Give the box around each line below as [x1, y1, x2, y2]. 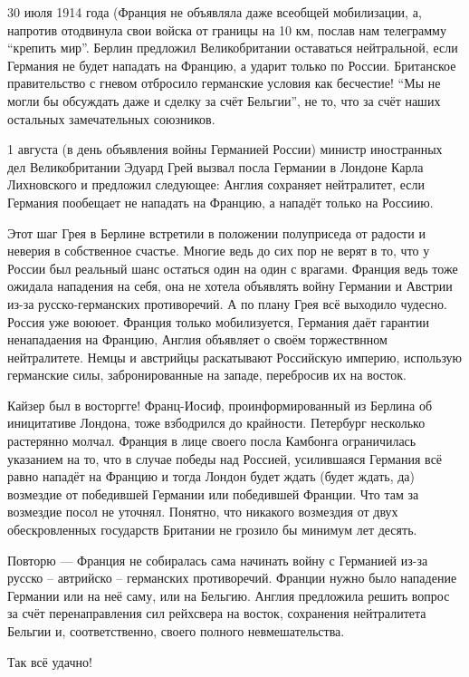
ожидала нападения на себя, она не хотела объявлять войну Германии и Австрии [7, 276, 453, 295]
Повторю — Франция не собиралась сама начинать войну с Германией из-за [7, 550, 428, 569]
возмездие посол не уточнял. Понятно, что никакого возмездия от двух [7, 502, 398, 521]
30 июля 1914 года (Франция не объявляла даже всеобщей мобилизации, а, [7, 3, 422, 21]
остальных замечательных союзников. [7, 109, 215, 128]
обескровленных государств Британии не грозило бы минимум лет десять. [7, 520, 417, 539]
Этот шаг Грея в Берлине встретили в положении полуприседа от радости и [7, 223, 426, 242]
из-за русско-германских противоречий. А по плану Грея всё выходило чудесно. [7, 294, 447, 313]
